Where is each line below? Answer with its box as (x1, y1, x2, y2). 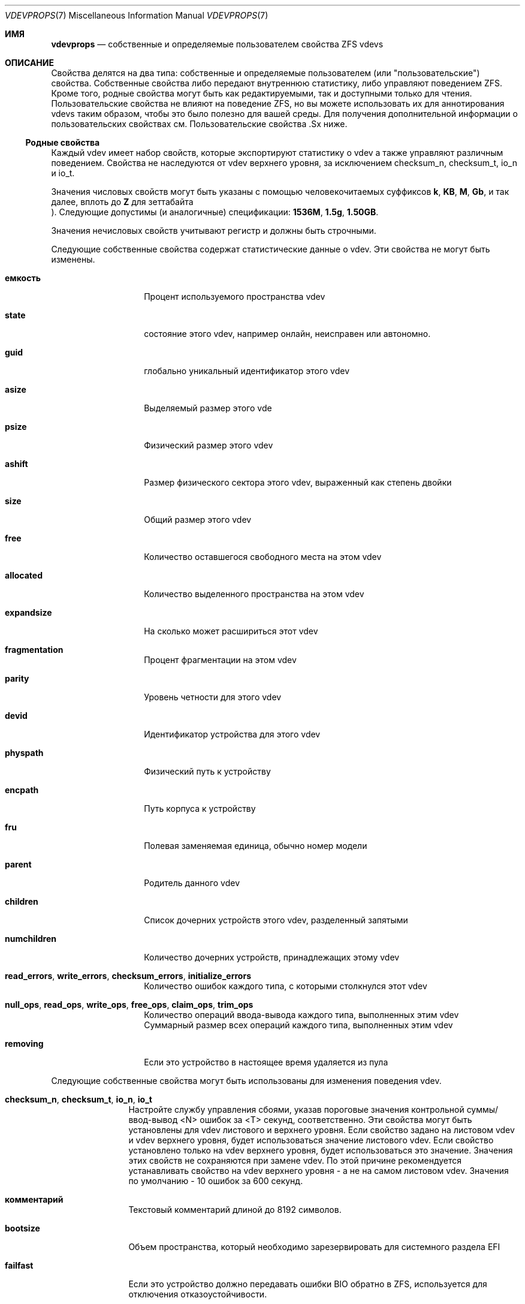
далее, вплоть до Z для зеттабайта (51, 197, 194, 207)
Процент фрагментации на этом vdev (144, 655, 297, 665)
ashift (5, 459, 28, 469)
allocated (5, 570, 43, 580)
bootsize (5, 1223, 40, 1233)
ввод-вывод (128, 1115, 178, 1125)
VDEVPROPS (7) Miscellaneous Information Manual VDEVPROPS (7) (5, 10, 268, 20)
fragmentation (5, 645, 64, 655)
